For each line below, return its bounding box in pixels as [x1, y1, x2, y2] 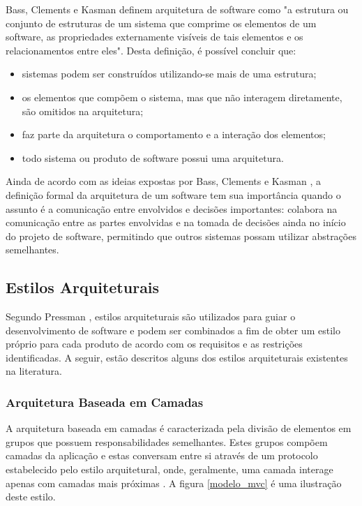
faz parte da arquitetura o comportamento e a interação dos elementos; [22, 127, 326, 142]
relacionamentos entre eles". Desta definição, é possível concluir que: [6, 43, 296, 57]
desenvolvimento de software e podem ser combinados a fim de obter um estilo [6, 322, 340, 337]
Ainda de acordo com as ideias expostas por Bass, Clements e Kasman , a [6, 174, 321, 188]
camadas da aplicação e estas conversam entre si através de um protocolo [6, 448, 318, 463]
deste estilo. [6, 489, 56, 504]
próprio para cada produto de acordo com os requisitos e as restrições [6, 336, 303, 351]
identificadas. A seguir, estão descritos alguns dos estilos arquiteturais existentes [6, 350, 348, 364]
